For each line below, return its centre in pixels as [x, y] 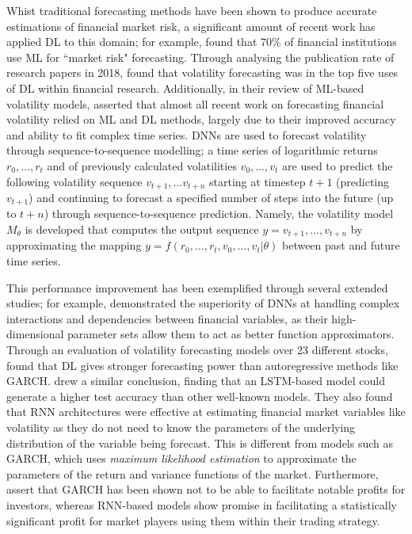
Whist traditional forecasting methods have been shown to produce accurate [192, 10]
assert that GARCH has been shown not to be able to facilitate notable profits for [206, 489]
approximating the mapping [74, 245]
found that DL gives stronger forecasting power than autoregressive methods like [202, 365]
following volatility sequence [74, 181]
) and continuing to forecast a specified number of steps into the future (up [211, 197]
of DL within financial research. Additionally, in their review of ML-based [185, 88]
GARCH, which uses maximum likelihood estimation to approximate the [181, 458]
